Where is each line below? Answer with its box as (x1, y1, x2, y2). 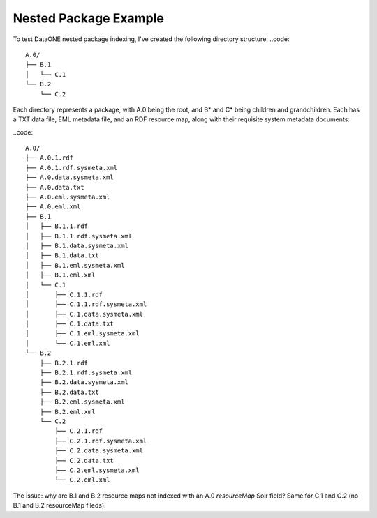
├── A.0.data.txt (25, 183, 84, 191)
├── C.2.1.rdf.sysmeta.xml (54, 436, 147, 445)
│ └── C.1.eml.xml (25, 339, 110, 347)
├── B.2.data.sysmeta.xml (39, 379, 129, 386)
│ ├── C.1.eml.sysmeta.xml (25, 330, 140, 337)
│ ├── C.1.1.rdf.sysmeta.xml (25, 300, 147, 308)
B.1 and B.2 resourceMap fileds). (13, 501, 106, 510)
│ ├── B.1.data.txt (25, 252, 99, 259)
